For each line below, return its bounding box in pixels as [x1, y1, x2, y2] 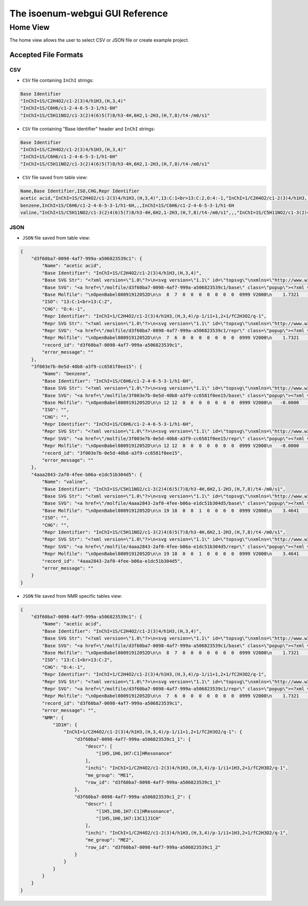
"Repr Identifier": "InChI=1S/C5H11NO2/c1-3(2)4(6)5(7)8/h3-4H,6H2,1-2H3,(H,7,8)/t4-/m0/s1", [42, 529, 286, 535]
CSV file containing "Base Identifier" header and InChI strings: [22, 126, 155, 132]
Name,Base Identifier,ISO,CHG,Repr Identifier [20, 188, 140, 194]
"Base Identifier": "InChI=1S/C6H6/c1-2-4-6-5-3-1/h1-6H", [42, 378, 194, 384]
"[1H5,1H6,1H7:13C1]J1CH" [95, 815, 161, 821]
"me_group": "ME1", [85, 772, 134, 778]
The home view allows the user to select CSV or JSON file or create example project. [9, 37, 189, 43]
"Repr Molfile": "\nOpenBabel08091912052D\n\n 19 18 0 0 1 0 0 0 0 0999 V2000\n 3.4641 [42, 551, 299, 557]
